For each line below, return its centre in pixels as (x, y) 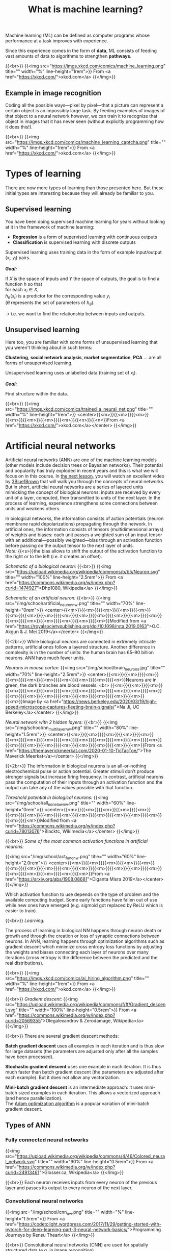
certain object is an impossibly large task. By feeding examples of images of (85, 110)
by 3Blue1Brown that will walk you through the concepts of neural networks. (85, 482)
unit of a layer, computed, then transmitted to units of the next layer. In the (83, 498)
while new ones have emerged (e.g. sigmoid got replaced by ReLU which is (84, 905)
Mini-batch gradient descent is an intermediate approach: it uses (74, 1087)
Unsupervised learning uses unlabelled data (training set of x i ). (71, 373)
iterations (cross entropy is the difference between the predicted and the (81, 958)
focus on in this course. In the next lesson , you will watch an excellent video (85, 476)
